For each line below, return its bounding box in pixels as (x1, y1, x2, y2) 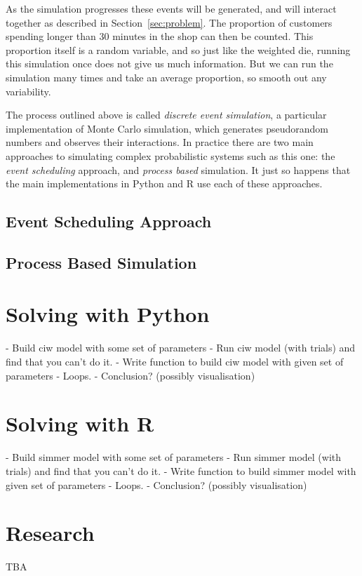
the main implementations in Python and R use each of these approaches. (6, 176, 323, 191)
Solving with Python (6, 300, 210, 328)
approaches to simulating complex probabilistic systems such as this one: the (6, 148, 335, 163)
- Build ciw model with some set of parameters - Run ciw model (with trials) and (6, 340, 356, 355)
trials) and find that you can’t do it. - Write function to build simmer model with (6, 463, 356, 478)
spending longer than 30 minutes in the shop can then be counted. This (6, 29, 314, 43)
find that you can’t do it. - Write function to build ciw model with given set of (6, 354, 344, 368)
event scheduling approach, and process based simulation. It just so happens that (6, 162, 351, 177)
